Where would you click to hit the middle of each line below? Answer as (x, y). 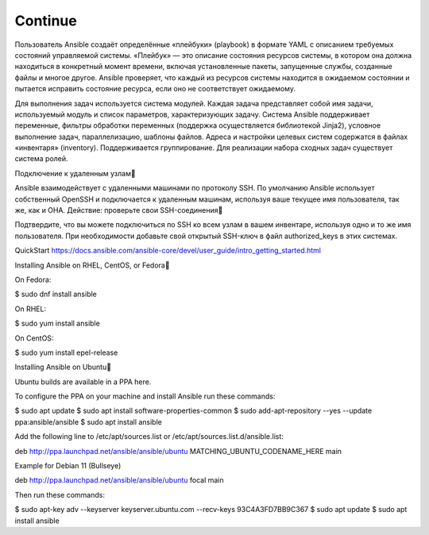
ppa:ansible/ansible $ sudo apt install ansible (88, 421)
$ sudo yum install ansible (58, 323)
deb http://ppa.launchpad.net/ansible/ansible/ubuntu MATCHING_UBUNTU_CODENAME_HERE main (178, 451)
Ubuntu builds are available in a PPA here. (83, 382)
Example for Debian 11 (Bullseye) (68, 466)
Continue (46, 21)
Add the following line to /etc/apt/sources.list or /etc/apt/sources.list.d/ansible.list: (149, 437)
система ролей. (41, 159)
